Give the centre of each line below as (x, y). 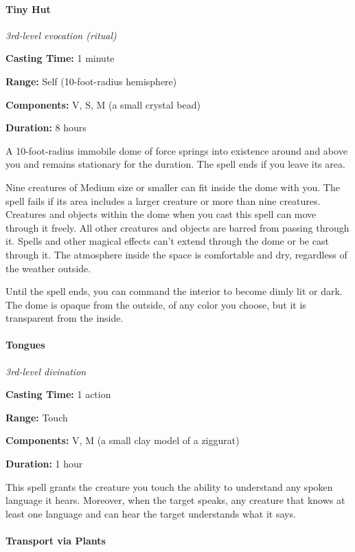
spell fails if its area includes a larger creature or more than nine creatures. (163, 200)
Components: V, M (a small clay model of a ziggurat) (123, 440)
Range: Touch (37, 417)
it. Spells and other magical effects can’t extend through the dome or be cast (167, 241)
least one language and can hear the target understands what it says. (151, 513)
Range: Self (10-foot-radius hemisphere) (91, 81)
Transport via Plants (56, 541)
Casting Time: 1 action (58, 394)
